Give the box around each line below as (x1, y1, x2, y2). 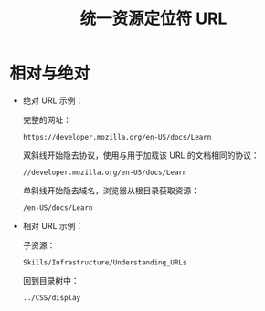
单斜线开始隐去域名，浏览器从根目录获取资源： (22, 184, 199, 196)
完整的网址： (22, 114, 71, 125)
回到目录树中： (22, 275, 79, 285)
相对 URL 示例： (22, 220, 84, 231)
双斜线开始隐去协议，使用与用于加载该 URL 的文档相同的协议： (22, 150, 260, 161)
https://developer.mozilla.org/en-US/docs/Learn (22, 132, 212, 141)
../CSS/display (22, 293, 81, 302)
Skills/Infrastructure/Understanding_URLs (22, 257, 187, 267)
